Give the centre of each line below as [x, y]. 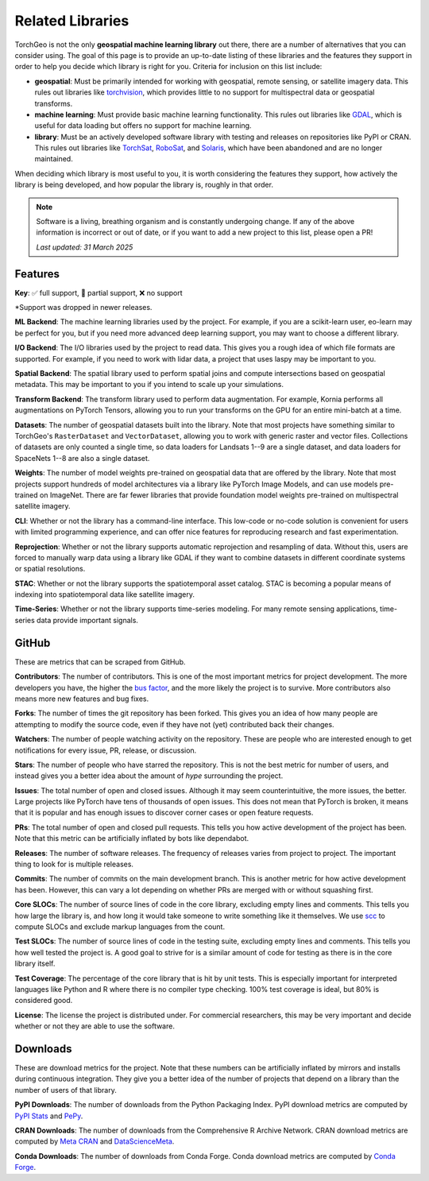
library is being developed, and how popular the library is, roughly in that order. [144, 185]
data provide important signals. [87, 620]
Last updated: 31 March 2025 [85, 247]
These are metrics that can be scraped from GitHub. [100, 662]
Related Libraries [72, 21]
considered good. [44, 1001]
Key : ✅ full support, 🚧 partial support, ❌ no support [99, 292]
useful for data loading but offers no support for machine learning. [143, 126]
